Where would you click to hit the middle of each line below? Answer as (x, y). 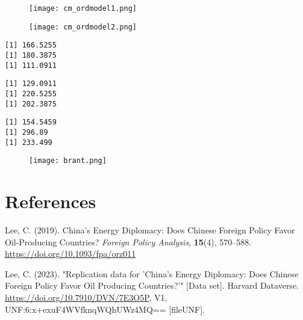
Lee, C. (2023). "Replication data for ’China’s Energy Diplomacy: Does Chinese (152, 273)
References (51, 201)
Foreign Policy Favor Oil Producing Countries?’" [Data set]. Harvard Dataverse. (152, 285)
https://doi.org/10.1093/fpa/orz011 (70, 254)
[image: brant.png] (68, 161)
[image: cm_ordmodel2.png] (83, 27)
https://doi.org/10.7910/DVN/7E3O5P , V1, (86, 297)
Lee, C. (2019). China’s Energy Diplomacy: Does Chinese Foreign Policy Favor (150, 230)
